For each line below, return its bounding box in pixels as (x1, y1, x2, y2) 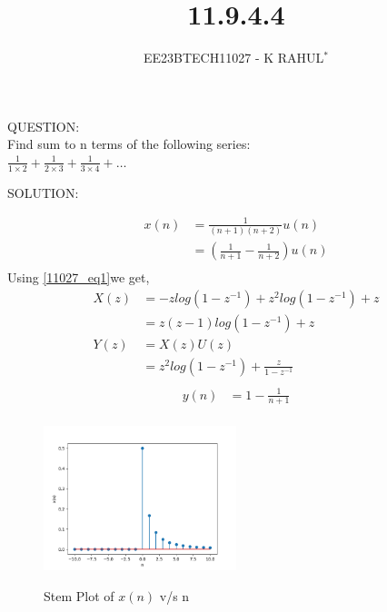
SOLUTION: (7, 183, 79, 202)
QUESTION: (7, 116, 80, 135)
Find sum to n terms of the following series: (7, 134, 251, 153)
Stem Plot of (44, 587, 114, 605)
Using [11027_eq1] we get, (7, 268, 150, 287)
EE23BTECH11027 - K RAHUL (143, 48, 324, 67)
